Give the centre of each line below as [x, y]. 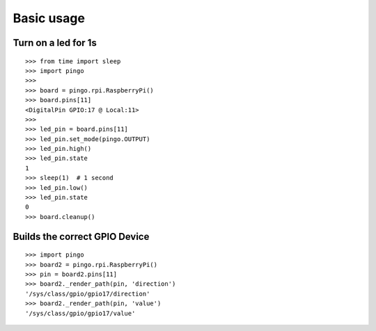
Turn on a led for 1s [55, 43]
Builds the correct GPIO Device [81, 236]
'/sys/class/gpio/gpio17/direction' [88, 293]
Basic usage [49, 18]
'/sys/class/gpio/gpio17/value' [80, 313]
